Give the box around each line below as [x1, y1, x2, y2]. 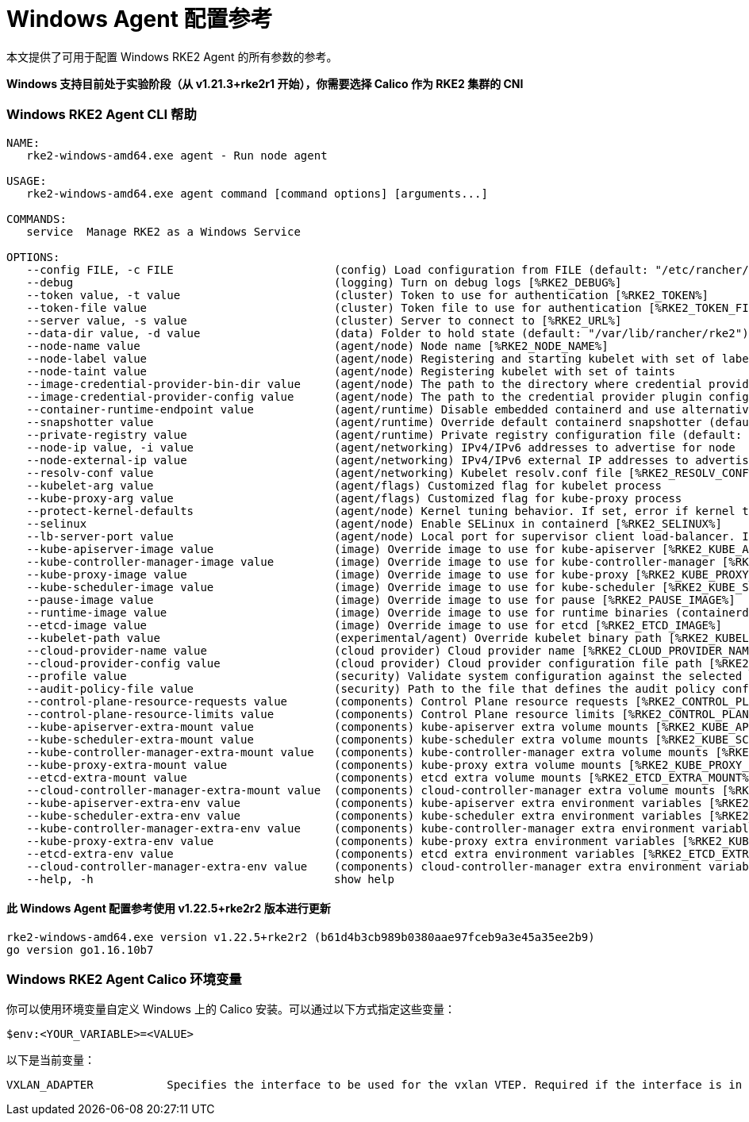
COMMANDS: [6, 212, 67, 225]
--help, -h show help [26, 872, 394, 886]
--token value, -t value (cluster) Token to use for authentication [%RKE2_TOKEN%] [26, 288, 709, 302]
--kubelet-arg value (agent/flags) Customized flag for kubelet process [26, 478, 663, 492]
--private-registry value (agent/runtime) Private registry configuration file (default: [26, 428, 743, 441]
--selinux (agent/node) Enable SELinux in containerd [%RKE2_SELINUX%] [26, 517, 722, 530]
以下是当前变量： [6, 1053, 95, 1067]
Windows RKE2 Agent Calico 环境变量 [6, 971, 242, 988]
